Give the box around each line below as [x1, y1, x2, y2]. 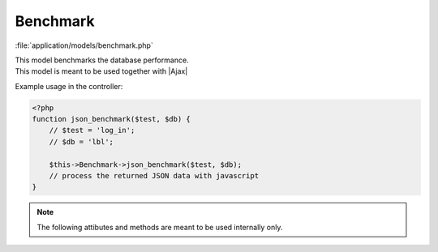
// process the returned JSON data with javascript [49, 171, 260, 181]
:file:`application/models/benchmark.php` [15, 41, 153, 50]
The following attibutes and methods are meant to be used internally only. [36, 222, 283, 232]
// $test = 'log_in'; [49, 126, 135, 135]
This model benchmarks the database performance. [15, 55, 190, 65]
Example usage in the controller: [15, 81, 123, 91]
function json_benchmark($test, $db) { [32, 114, 191, 124]
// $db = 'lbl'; [49, 137, 114, 146]
